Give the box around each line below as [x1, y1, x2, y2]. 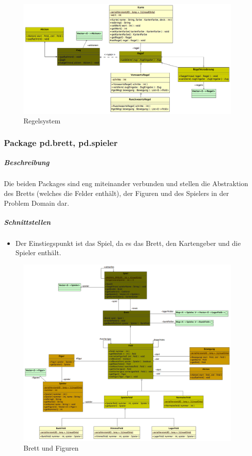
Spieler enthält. [15, 247, 61, 258]
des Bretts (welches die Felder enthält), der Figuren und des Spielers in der [4, 188, 229, 198]
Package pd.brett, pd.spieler [4, 136, 118, 148]
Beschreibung [4, 157, 49, 168]
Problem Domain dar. [4, 197, 69, 208]
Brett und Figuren [23, 442, 79, 453]
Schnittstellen [4, 216, 51, 227]
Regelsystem [23, 116, 61, 126]
